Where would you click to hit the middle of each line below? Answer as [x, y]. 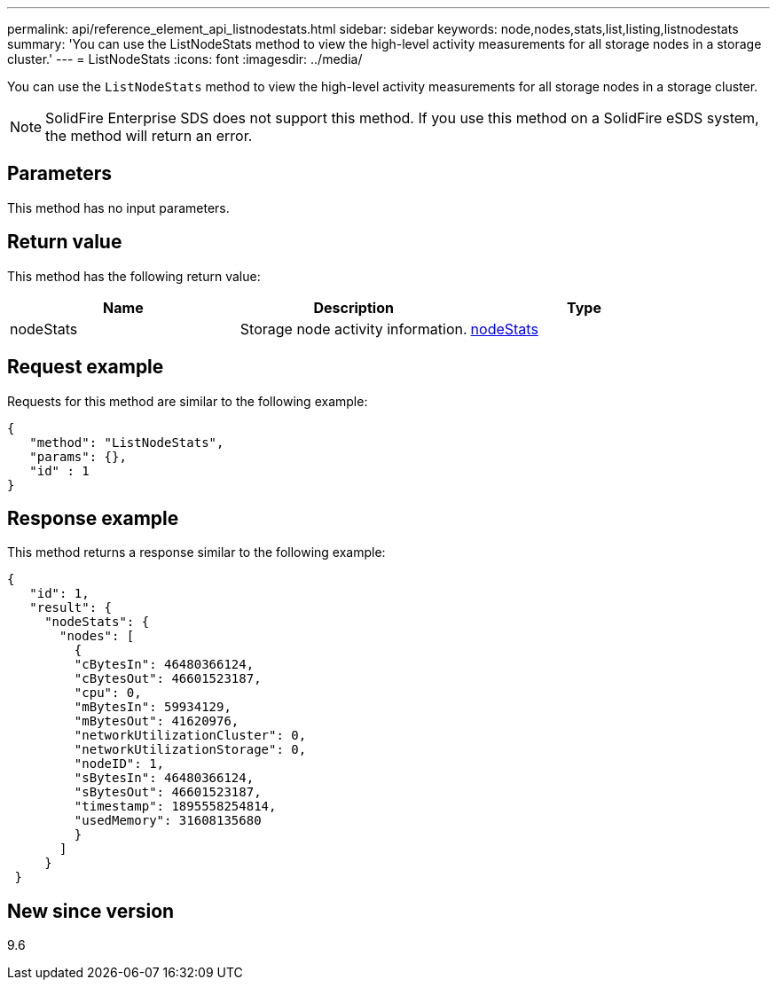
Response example [93, 518]
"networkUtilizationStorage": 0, [190, 750]
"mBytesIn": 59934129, [153, 707]
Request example [86, 367]
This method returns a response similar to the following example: [196, 552]
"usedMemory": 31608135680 [168, 821]
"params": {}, [78, 456]
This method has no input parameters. [118, 208]
